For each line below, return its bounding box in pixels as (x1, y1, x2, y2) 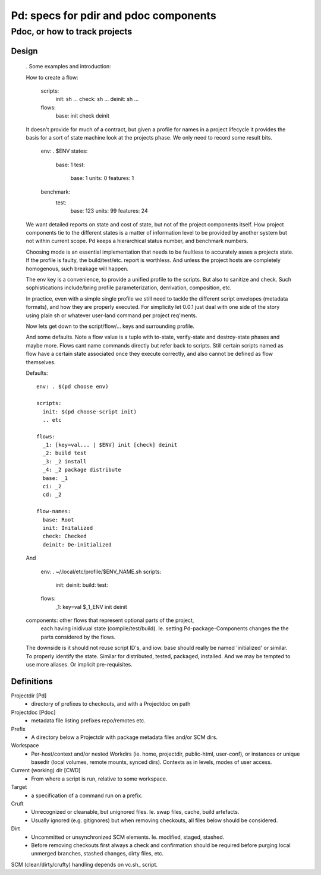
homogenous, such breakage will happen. (26, 265, 129, 272)
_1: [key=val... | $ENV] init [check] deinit (42, 441, 178, 448)
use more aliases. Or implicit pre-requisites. (26, 661, 133, 668)
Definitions (11, 676, 53, 686)
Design (11, 46, 38, 56)
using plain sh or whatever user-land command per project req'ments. (26, 312, 197, 319)
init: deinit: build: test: (55, 581, 108, 588)
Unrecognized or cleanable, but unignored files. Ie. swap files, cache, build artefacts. (31, 808, 240, 816)
